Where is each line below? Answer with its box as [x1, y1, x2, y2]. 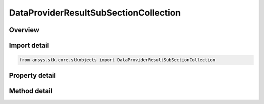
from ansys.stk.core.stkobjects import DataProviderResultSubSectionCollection [19, 57, 216, 63]
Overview [9, 26, 40, 34]
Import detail [9, 41, 49, 50]
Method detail [9, 87, 53, 95]
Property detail [9, 71, 56, 80]
